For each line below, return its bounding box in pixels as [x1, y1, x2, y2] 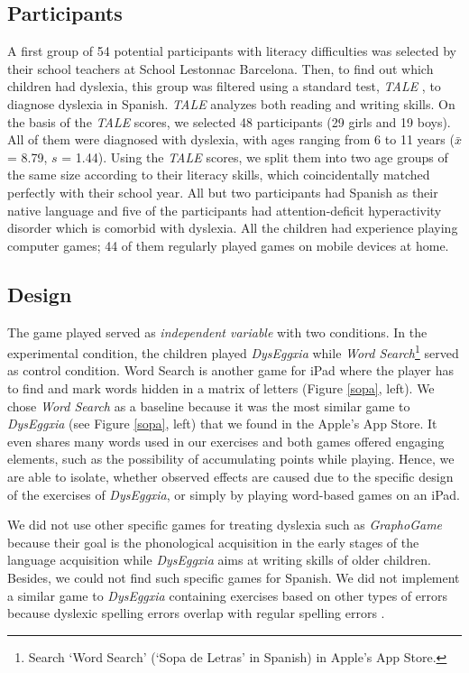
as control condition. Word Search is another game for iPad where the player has [7, 361, 454, 380]
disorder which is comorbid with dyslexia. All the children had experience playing [7, 218, 458, 237]
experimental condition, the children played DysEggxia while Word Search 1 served [7, 341, 459, 362]
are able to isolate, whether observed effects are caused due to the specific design [7, 466, 454, 485]
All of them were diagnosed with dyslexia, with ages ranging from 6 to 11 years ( [7, 130, 455, 149]
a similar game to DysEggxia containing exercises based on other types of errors [7, 585, 447, 604]
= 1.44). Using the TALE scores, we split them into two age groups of [61, 147, 448, 166]
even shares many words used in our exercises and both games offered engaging [7, 431, 445, 450]
